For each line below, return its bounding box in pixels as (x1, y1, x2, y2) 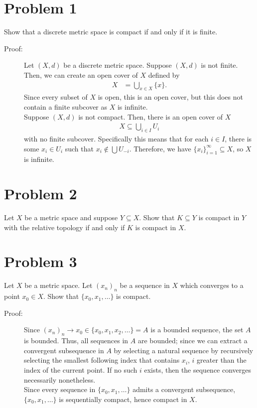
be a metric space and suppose (24, 212, 118, 223)
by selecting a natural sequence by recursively (114, 345, 254, 355)
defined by (148, 69, 180, 80)
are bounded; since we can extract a (137, 335, 248, 346)
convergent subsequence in (24, 345, 104, 355)
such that (65, 143, 94, 153)
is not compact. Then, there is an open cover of (78, 111, 223, 122)
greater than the (197, 355, 247, 365)
